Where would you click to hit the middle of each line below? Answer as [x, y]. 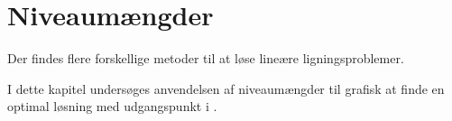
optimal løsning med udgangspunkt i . [112, 106]
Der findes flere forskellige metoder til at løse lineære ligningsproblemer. [206, 58]
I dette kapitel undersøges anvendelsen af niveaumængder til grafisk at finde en [226, 88]
